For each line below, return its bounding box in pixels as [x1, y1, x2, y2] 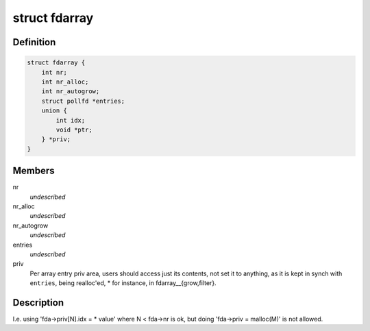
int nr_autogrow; [41, 88, 100, 95]
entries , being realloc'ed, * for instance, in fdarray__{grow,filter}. [29, 279, 217, 287]
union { [41, 107, 68, 114]
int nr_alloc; [41, 77, 89, 86]
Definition [12, 36, 56, 48]
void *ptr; [56, 125, 92, 134]
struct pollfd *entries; [41, 97, 125, 105]
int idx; [56, 117, 86, 124]
